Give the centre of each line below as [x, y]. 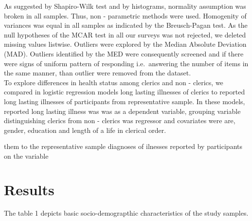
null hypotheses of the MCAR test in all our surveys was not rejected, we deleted [125, 34]
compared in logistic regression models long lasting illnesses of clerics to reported [125, 92]
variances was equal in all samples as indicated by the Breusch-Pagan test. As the [126, 25]
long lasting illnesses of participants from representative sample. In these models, [125, 101]
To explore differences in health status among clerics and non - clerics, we [114, 82]
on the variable [26, 156]
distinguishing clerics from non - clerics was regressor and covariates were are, [120, 120]
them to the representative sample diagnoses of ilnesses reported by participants [123, 146]
